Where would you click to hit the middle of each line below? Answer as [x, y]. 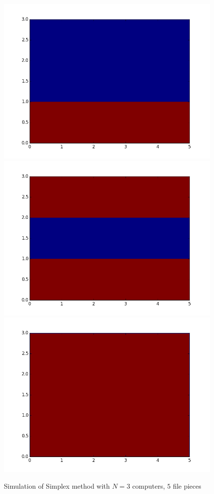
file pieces [187, 485]
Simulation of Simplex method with [57, 485]
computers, [149, 485]
